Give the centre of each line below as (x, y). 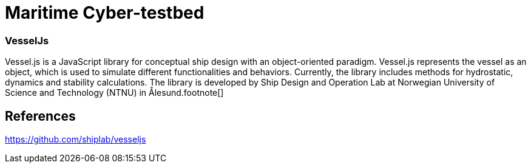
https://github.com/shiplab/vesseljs (76, 139)
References (40, 116)
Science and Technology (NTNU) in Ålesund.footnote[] (114, 93)
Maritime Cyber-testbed (105, 13)
